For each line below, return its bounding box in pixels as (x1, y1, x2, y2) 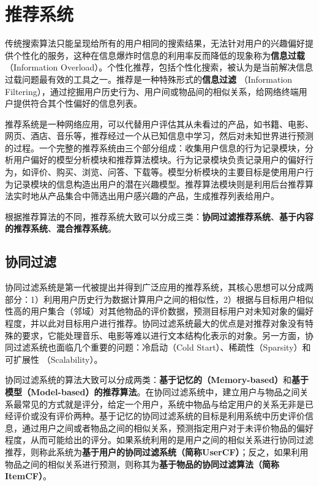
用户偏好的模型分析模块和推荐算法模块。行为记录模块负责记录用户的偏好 (13, 153, 305, 166)
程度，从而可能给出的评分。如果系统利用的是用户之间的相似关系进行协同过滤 (5, 433, 313, 446)
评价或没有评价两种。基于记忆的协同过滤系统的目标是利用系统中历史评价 (13, 409, 305, 422)
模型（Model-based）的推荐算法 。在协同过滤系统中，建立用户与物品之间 (5, 385, 300, 398)
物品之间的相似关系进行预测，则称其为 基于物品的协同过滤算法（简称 (5, 457, 279, 470)
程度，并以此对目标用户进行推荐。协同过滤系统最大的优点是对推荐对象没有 (5, 317, 305, 330)
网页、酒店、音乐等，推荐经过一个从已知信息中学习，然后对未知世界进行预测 (5, 129, 313, 142)
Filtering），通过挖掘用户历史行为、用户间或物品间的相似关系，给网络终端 (5, 85, 299, 97)
